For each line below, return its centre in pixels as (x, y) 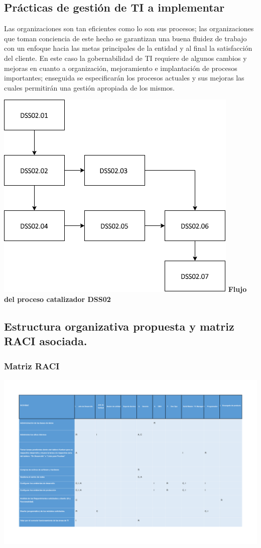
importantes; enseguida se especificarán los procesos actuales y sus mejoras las (124, 78)
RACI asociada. (46, 341)
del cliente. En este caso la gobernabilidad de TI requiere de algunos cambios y (125, 58)
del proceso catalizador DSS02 (57, 299)
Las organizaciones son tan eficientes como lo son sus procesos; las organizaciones (129, 28)
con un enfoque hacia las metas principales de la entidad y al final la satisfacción (128, 48)
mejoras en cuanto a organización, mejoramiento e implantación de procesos (121, 68)
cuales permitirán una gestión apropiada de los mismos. (90, 87)
